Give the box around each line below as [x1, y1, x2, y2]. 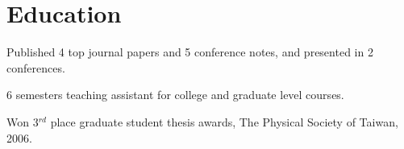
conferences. [6, 59, 65, 76]
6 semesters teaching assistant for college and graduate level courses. [6, 86, 344, 103]
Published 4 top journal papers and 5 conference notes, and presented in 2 [6, 43, 373, 60]
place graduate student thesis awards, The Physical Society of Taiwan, [50, 113, 398, 130]
